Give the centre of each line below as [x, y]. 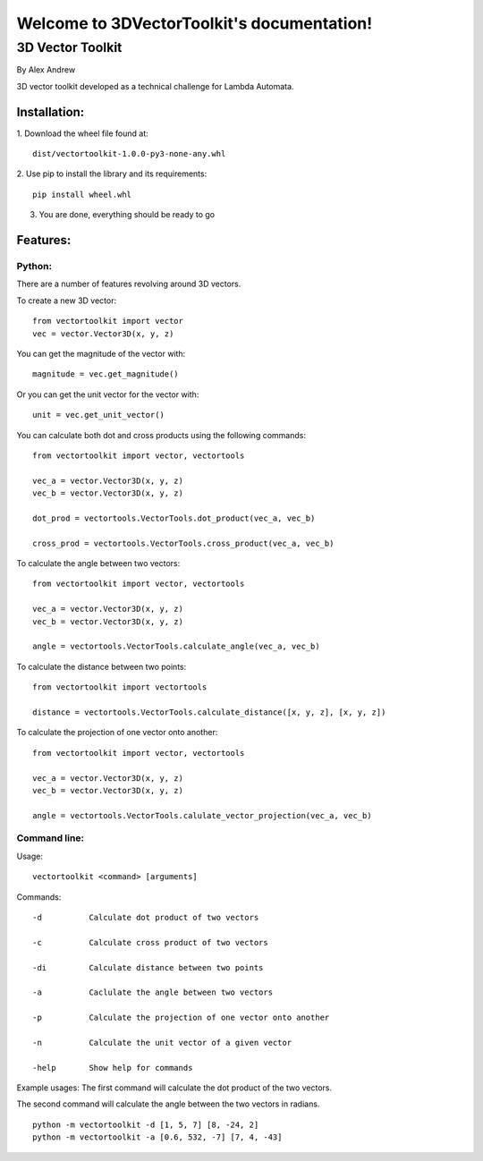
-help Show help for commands [113, 1068]
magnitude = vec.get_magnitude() [106, 374]
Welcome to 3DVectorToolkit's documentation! [195, 23]
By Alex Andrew [46, 70]
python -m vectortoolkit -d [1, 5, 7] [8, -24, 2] [146, 1124]
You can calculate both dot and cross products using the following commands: [161, 435]
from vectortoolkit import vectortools [120, 687]
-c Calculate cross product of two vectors [150, 942]
